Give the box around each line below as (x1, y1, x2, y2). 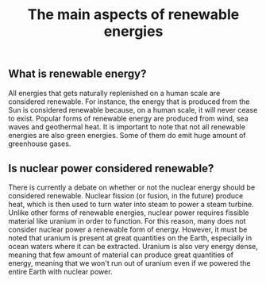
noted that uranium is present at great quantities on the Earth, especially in (8, 233, 253, 243)
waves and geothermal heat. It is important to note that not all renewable (8, 121, 246, 132)
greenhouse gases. (8, 139, 71, 148)
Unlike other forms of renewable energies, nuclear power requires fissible (8, 208, 249, 217)
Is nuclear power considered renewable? (8, 162, 214, 175)
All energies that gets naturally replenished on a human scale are (8, 88, 221, 98)
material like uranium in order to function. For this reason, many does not (8, 217, 246, 226)
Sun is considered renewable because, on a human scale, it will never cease (8, 105, 258, 114)
